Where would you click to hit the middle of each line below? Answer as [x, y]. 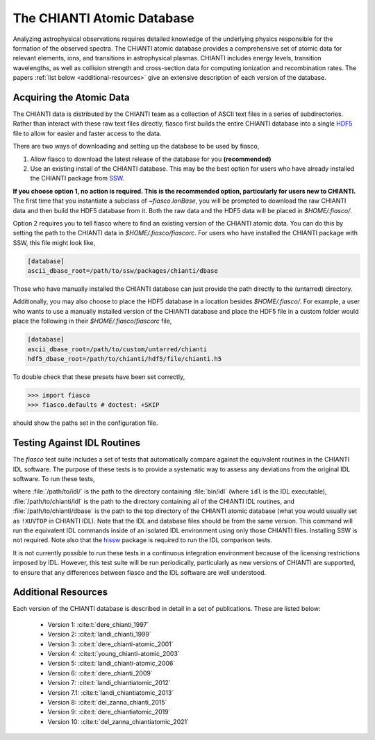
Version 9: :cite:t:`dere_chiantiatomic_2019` [109, 712]
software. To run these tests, [54, 479]
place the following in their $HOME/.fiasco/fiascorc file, [92, 321]
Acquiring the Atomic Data [71, 97]
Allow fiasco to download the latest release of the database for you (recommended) [151, 159]
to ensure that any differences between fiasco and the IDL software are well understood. [140, 572]
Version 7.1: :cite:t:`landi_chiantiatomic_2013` [111, 692]
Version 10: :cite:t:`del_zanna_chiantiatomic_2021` [118, 721]
